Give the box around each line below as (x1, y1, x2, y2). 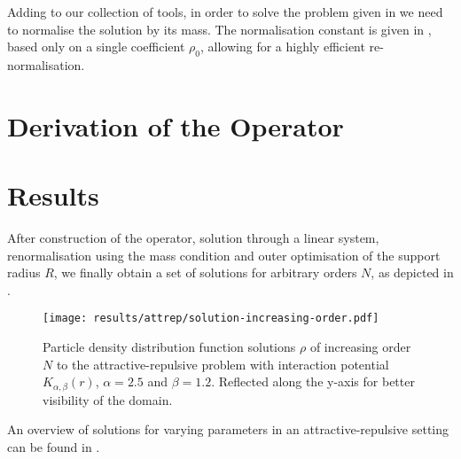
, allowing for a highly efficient (200, 37, 365, 56)
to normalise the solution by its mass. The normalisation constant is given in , (7, 19, 432, 38)
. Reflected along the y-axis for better (211, 372, 415, 391)
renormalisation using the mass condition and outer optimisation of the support (7, 245, 441, 264)
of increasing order (309, 338, 411, 356)
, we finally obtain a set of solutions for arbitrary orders (53, 263, 357, 282)
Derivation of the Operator (7, 107, 344, 144)
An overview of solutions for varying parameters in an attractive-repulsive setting (7, 420, 449, 439)
